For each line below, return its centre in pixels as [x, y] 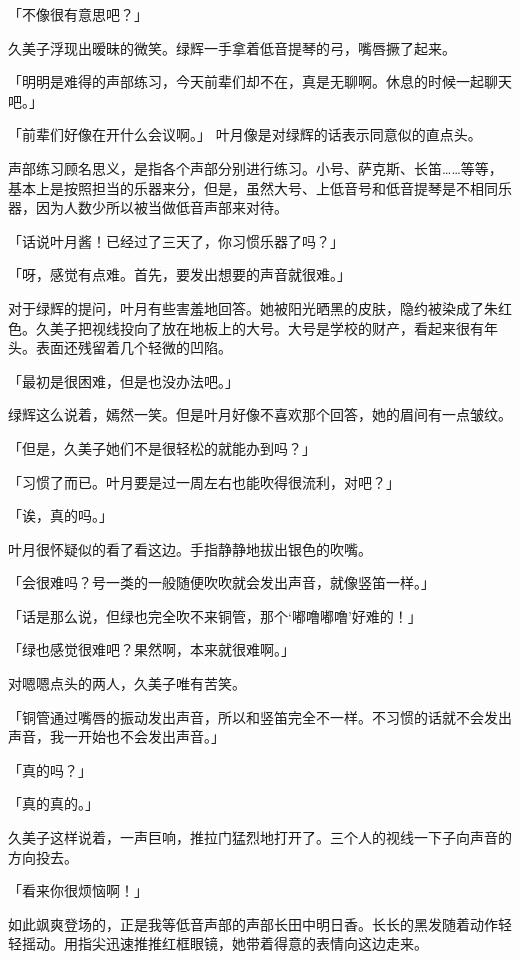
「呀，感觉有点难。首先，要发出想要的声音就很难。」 [179, 274]
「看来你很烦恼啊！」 [78, 890]
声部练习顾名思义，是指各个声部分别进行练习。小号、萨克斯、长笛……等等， [255, 167]
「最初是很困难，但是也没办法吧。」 [123, 380]
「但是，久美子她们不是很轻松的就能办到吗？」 [162, 447]
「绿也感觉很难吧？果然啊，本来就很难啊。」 [151, 649]
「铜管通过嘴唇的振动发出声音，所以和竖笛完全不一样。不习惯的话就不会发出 [260, 716]
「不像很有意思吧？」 [78, 14]
